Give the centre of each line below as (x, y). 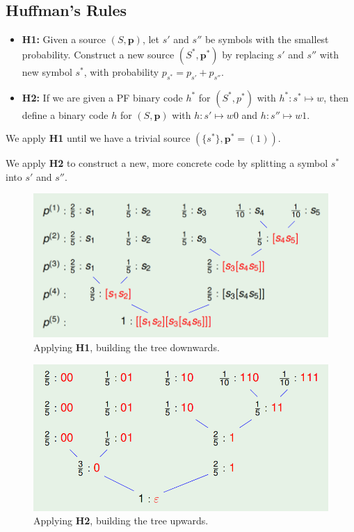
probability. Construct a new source (98, 54)
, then (336, 97)
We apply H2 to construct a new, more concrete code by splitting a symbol (167, 163)
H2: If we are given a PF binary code (102, 97)
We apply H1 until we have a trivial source (98, 138)
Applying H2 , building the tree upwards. (121, 521)
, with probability (121, 71)
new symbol (47, 71)
